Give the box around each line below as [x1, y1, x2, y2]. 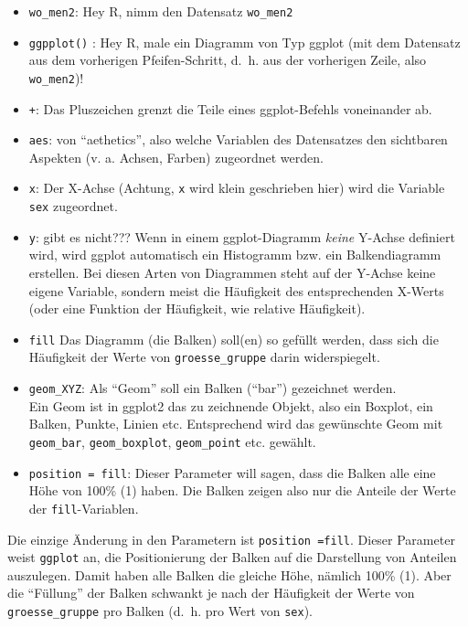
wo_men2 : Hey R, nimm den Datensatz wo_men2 [28, 2, 293, 20]
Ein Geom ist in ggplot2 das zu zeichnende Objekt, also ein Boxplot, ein [28, 396, 433, 415]
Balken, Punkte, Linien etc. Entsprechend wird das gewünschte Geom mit [28, 414, 443, 433]
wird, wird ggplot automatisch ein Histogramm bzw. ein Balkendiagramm [28, 245, 441, 264]
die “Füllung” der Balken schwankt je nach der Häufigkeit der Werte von [7, 583, 415, 602]
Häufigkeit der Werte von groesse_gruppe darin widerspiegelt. [28, 347, 380, 367]
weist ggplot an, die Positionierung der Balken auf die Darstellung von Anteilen [7, 547, 457, 567]
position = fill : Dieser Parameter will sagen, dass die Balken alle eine [28, 462, 436, 482]
